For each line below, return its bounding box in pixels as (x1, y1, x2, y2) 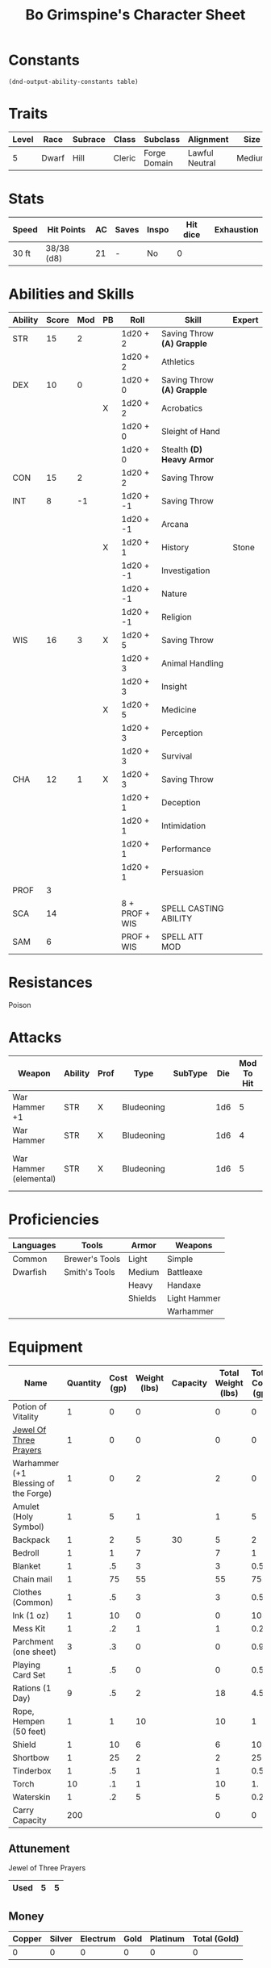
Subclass (144, 133, 180, 144)
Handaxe (166, 1279, 202, 1290)
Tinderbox (12, 1765, 52, 1776)
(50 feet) (12, 1725, 47, 1736)
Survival (161, 750, 193, 762)
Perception (161, 727, 203, 738)
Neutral (187, 157, 216, 169)
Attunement (8, 1841, 70, 1855)
